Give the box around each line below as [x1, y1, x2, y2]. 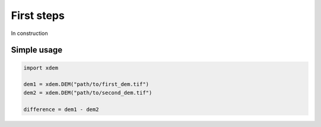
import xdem [23, 64, 59, 71]
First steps [11, 9, 65, 22]
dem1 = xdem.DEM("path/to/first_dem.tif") [23, 81, 149, 88]
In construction [11, 30, 48, 37]
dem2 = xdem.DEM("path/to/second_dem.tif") [23, 89, 153, 96]
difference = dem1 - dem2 [23, 106, 99, 113]
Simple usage [11, 45, 62, 55]
